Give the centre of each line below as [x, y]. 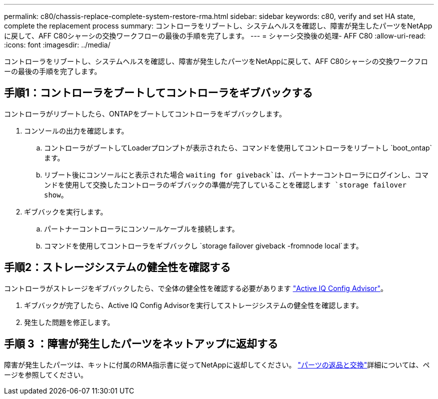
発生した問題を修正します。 [69, 322]
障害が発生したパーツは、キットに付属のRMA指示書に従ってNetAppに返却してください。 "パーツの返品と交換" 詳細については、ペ [217, 364]
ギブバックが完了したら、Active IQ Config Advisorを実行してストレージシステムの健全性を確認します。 [193, 305]
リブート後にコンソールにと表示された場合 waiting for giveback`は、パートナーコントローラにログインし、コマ [236, 174]
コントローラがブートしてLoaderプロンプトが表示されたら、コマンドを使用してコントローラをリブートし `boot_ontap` [238, 147]
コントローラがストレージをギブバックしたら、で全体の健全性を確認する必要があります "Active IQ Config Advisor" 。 [196, 288]
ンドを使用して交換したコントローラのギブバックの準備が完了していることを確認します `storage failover [225, 185]
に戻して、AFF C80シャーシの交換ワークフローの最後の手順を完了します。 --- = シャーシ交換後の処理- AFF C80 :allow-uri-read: [215, 36]
